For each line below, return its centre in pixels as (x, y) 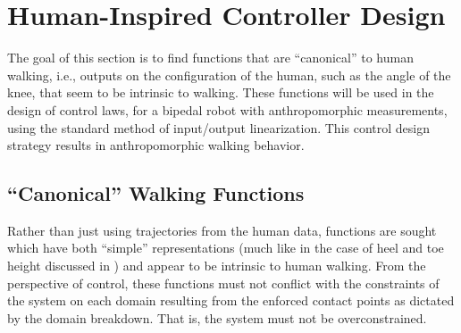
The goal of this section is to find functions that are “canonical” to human (210, 58)
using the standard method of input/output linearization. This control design (219, 127)
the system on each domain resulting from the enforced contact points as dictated (231, 300)
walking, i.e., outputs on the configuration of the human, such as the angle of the (229, 75)
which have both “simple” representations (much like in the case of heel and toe (226, 248)
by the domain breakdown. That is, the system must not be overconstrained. (217, 317)
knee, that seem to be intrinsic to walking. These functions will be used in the (221, 92)
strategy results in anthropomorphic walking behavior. (156, 145)
